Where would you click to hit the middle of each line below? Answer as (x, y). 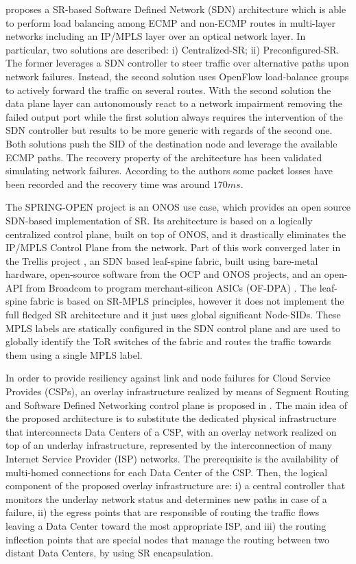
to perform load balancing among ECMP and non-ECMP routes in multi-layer (170, 22)
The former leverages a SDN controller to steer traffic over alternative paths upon (177, 63)
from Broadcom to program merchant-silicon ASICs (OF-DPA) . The (171, 287)
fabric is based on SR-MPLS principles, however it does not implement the (187, 301)
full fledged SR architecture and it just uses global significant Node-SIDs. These (173, 315)
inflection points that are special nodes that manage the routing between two (168, 539)
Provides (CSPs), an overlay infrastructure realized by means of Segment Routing (177, 391)
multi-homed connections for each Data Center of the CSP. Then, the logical (167, 472)
